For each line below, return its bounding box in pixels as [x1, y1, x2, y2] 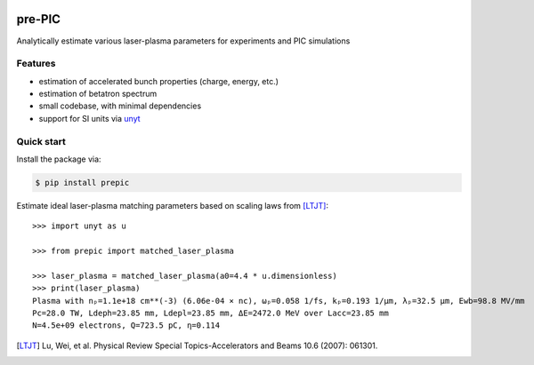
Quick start [16, 135, 67, 147]
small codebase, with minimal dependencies [38, 100, 202, 111]
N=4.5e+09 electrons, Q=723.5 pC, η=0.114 [32, 321, 221, 330]
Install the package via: [16, 154, 101, 164]
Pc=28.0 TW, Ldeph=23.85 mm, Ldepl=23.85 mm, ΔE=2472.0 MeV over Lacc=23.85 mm [32, 308, 389, 319]
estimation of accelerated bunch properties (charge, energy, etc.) [38, 75, 279, 86]
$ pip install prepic [35, 178, 130, 187]
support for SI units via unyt [38, 113, 142, 123]
